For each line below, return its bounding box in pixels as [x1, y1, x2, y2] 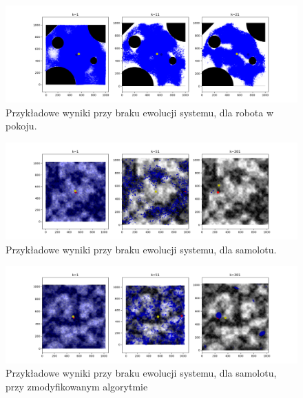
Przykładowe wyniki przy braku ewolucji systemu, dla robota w [6, 105, 274, 119]
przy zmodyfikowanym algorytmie [6, 379, 148, 393]
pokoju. [6, 118, 37, 133]
